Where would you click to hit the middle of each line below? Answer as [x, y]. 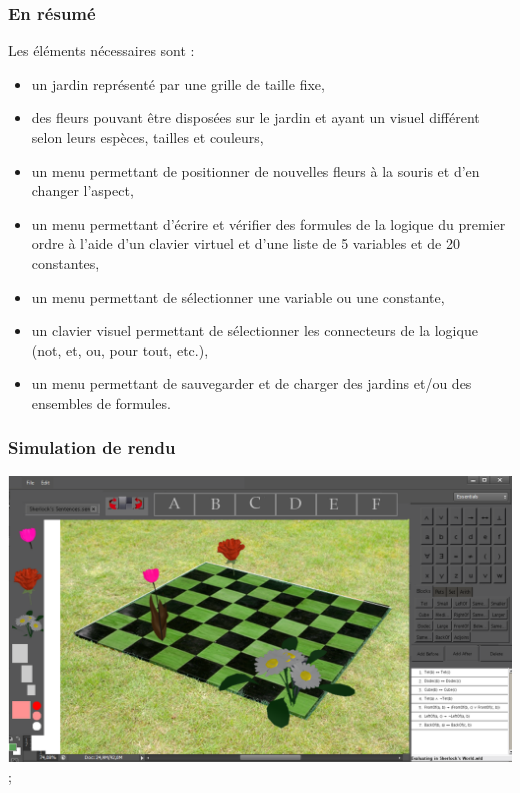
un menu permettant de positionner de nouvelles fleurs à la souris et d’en [255, 170]
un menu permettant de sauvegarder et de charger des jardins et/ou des [251, 383]
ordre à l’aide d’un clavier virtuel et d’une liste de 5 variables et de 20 [245, 243]
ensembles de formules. [101, 402]
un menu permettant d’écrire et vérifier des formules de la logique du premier [268, 223]
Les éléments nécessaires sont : [101, 50]
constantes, [65, 262]
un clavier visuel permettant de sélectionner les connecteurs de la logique [254, 330]
